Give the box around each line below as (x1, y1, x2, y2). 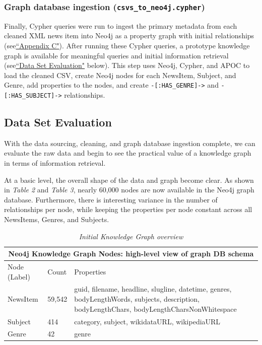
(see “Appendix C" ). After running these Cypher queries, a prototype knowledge (4, 40, 250, 50)
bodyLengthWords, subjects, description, (74, 294, 200, 304)
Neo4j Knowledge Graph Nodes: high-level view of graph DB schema (8, 248, 254, 259)
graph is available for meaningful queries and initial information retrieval (4, 50, 229, 60)
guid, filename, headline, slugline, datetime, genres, (74, 284, 232, 294)
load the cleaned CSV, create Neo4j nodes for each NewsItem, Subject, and (4, 70, 236, 80)
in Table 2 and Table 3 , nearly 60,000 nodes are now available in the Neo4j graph (4, 184, 254, 195)
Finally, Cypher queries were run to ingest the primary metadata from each (4, 20, 237, 31)
